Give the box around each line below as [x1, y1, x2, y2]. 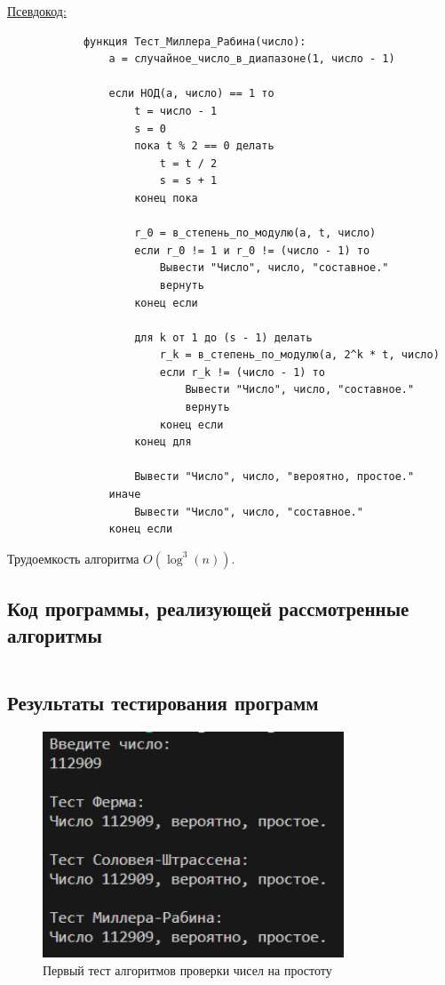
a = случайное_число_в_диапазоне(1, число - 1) [108, 52, 395, 66]
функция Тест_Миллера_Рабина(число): [83, 35, 306, 48]
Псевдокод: [7, 2, 67, 20]
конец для [134, 436, 192, 449]
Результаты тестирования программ [7, 688, 319, 716]
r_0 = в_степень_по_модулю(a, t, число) [134, 227, 377, 240]
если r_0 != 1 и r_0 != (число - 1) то [134, 244, 370, 257]
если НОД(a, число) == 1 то [108, 87, 274, 100]
